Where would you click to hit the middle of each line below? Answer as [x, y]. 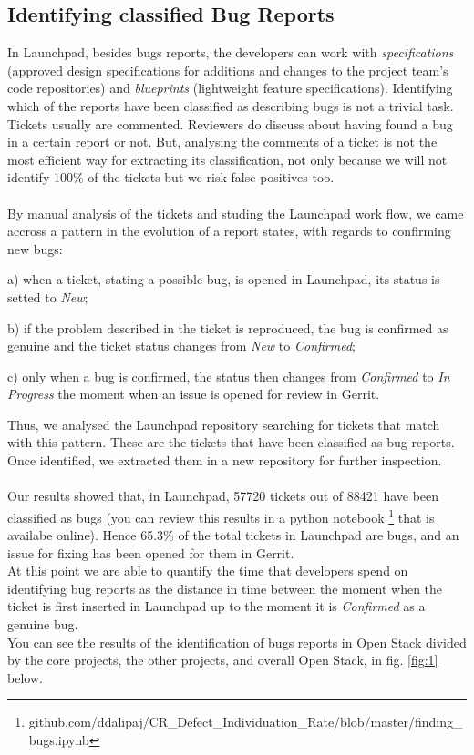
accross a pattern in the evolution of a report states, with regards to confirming [229, 231]
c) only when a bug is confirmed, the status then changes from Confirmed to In [229, 376]
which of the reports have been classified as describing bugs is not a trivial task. [231, 105]
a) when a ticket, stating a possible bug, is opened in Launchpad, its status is [224, 279]
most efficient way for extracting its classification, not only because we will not [227, 159]
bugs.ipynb [59, 740]
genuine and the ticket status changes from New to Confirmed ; [182, 346]
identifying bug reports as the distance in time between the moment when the [225, 588]
